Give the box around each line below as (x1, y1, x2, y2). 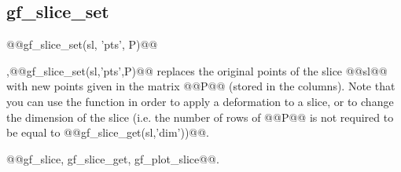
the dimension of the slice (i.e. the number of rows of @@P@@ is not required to (6, 108, 394, 125)
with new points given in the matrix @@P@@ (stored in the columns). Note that (6, 78, 395, 94)
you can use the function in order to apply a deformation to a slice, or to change (6, 93, 394, 109)
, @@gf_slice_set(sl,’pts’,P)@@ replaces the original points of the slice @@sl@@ (6, 62, 388, 79)
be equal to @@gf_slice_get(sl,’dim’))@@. (6, 124, 210, 141)
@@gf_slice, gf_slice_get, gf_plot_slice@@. (6, 150, 219, 167)
